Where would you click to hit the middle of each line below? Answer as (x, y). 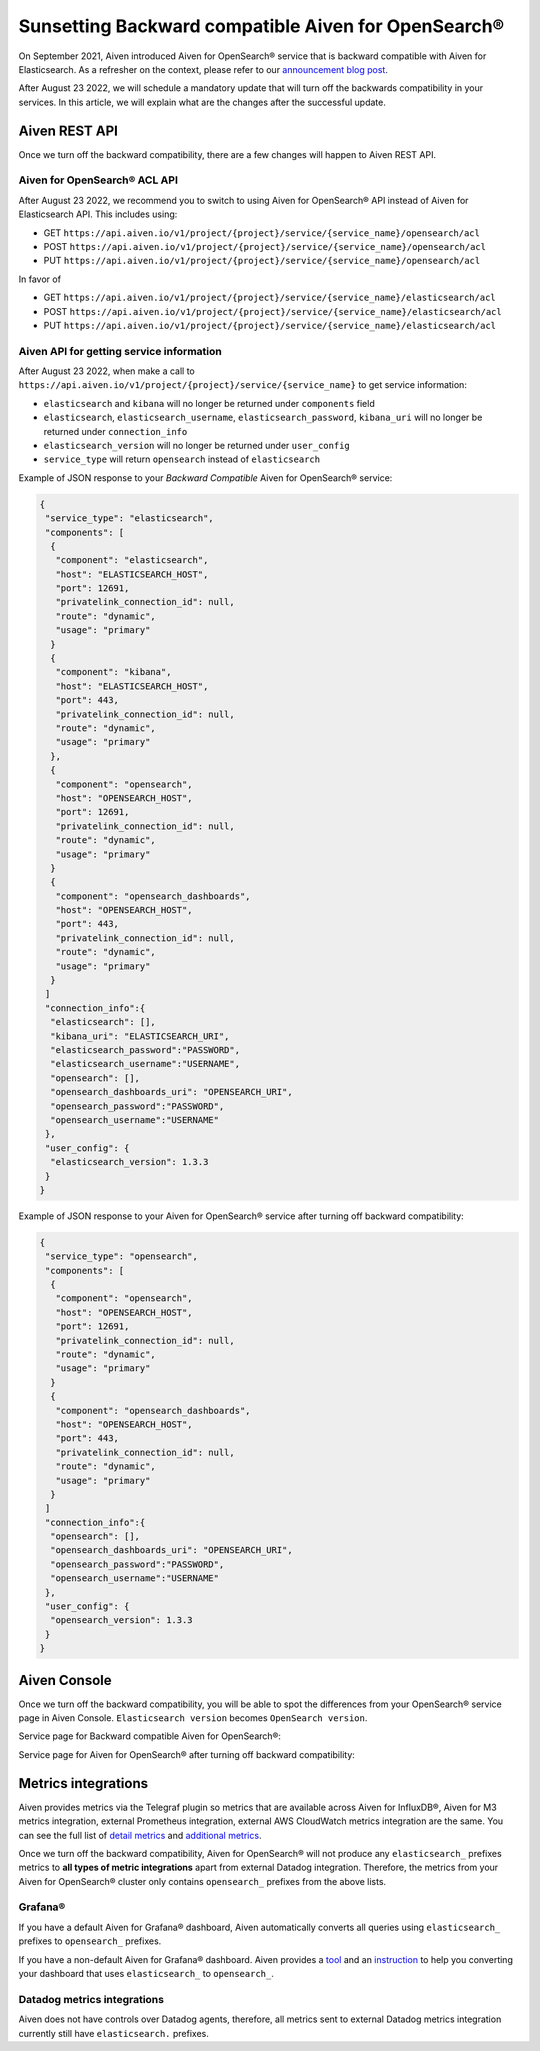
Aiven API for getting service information (120, 351)
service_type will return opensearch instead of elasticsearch (181, 459)
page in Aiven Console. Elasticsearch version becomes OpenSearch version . (193, 1718)
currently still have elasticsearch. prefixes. (114, 2033)
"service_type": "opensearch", (122, 1256)
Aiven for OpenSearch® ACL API (98, 180)
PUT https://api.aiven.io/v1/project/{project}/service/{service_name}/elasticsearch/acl (270, 325)
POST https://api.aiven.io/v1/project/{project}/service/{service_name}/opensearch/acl (265, 246)
